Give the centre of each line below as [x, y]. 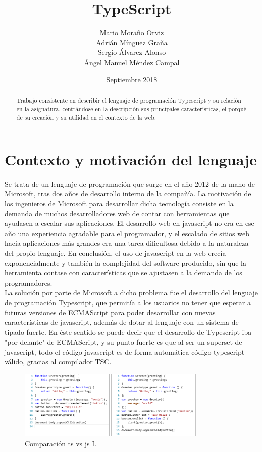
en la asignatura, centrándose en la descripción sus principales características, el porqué [132, 109]
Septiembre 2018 [132, 79]
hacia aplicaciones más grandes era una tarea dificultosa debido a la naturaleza [127, 243]
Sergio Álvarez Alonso [132, 52]
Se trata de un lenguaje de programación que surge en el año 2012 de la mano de [130, 183]
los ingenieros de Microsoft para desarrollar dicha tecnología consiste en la [119, 203]
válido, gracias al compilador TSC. [58, 361]
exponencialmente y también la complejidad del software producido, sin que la [125, 263]
